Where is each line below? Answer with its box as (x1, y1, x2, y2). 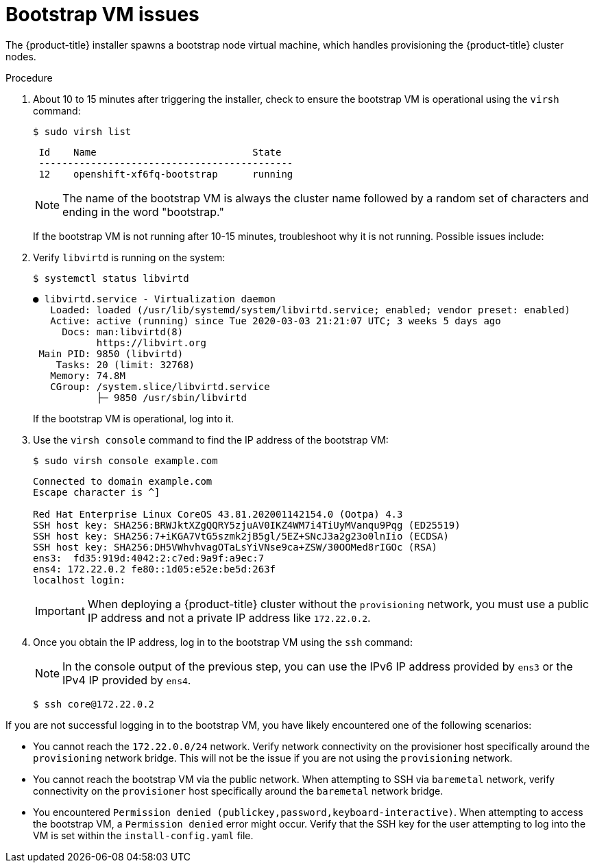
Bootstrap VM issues (5, 3, 199, 26)
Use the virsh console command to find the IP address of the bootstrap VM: (33, 433, 389, 446)
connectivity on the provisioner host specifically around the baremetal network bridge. (33, 784, 444, 797)
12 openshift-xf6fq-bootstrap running (38, 168, 293, 180)
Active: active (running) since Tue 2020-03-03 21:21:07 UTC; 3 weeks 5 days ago (50, 315, 501, 326)
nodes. (5, 50, 36, 62)
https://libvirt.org (96, 337, 206, 348)
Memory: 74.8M (50, 370, 125, 381)
